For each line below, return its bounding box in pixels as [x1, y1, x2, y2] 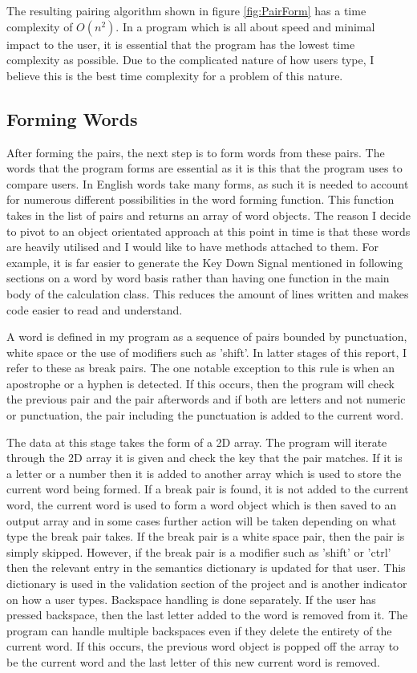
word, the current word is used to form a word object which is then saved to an [6, 497, 397, 513]
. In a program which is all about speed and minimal [115, 18, 375, 34]
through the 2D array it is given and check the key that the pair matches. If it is [6, 449, 403, 466]
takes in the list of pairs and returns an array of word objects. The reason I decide [6, 206, 411, 223]
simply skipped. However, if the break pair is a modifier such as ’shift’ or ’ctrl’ [6, 543, 391, 560]
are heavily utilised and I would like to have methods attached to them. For [6, 238, 379, 255]
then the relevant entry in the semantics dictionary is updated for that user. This [6, 559, 406, 576]
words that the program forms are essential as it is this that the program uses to [6, 160, 403, 176]
